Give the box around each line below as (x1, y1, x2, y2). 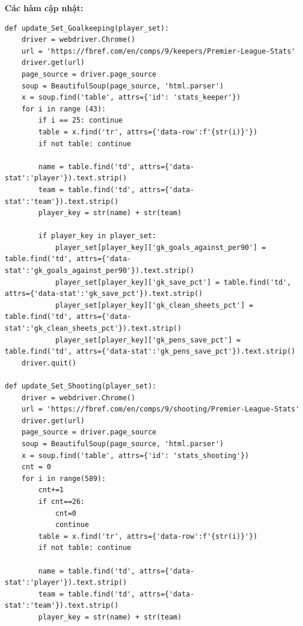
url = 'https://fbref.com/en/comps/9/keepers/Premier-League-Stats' (21, 47, 295, 55)
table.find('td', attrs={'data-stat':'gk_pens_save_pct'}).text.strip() (5, 347, 295, 356)
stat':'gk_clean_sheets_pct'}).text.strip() (5, 324, 182, 333)
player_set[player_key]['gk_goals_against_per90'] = (55, 243, 266, 252)
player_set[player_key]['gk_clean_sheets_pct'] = (55, 301, 254, 309)
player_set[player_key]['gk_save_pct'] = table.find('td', (55, 278, 291, 286)
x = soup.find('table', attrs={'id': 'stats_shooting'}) (21, 451, 249, 460)
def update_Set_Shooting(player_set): (5, 382, 157, 390)
